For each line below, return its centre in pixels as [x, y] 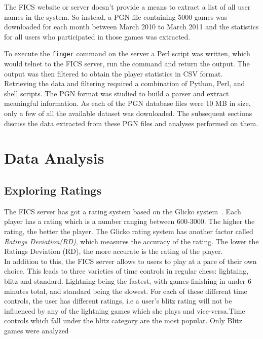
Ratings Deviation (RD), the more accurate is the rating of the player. [114, 251]
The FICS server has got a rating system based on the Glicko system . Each [123, 211]
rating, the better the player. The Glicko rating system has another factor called [129, 231]
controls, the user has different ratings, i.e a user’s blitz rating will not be [118, 301]
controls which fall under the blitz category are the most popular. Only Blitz [123, 321]
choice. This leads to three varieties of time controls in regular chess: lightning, [126, 271]
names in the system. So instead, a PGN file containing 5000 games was [116, 16]
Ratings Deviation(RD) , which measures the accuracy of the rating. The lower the [131, 241]
